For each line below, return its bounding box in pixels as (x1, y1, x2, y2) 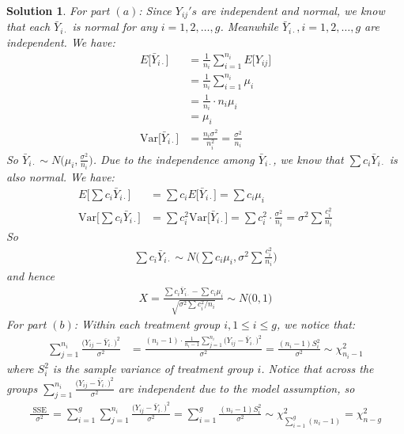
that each (6, 18, 51, 35)
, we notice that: (277, 316, 356, 333)
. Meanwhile (220, 18, 278, 35)
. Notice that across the (261, 360, 374, 377)
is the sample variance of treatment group (52, 360, 254, 377)
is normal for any (72, 18, 157, 35)
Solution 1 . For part (6, 2, 110, 18)
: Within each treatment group (74, 316, 221, 333)
